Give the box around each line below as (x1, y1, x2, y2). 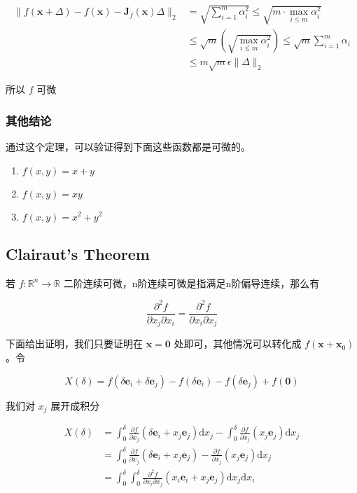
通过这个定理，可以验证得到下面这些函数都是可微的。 (6, 139, 251, 153)
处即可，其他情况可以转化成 (174, 336, 302, 351)
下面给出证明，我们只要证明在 (6, 336, 143, 351)
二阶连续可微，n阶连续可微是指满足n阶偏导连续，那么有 (63, 275, 320, 290)
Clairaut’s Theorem (6, 242, 150, 264)
